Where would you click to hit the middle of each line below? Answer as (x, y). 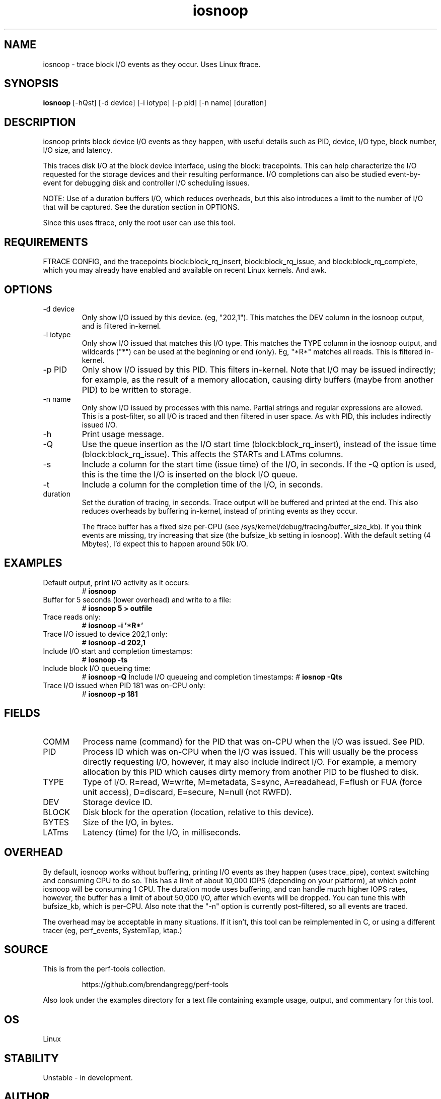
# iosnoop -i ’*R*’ (113, 625)
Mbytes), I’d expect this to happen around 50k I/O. (165, 543)
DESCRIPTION (40, 122)
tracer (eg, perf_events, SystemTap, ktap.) (113, 930)
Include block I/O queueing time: (97, 668)
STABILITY (31, 1058)
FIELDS (22, 713)
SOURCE (26, 949)
